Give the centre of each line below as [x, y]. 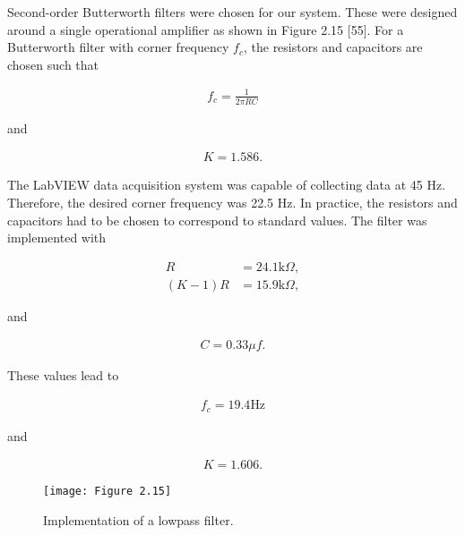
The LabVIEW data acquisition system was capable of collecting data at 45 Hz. [227, 185]
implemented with [57, 238]
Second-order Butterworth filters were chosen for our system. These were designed [232, 12]
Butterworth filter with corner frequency [118, 47]
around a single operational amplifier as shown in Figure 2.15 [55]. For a [206, 29]
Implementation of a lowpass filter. [138, 519]
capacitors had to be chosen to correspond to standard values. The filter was [217, 220]
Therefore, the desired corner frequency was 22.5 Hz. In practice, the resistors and [232, 202]
